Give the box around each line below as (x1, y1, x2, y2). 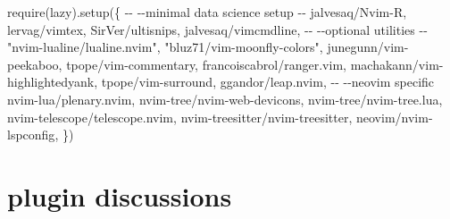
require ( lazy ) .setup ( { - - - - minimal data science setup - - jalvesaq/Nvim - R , (7, 3, 407, 21)
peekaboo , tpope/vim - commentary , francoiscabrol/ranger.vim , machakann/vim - (7, 55, 444, 73)
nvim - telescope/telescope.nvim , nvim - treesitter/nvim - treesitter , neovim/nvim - (7, 107, 433, 126)
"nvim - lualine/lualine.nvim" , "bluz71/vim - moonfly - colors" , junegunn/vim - (7, 38, 409, 56)
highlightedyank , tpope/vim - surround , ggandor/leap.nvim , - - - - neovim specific (7, 72, 435, 91)
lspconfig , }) (7, 125, 74, 144)
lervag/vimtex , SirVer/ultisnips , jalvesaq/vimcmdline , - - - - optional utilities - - (7, 20, 428, 38)
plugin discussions (7, 177, 232, 214)
